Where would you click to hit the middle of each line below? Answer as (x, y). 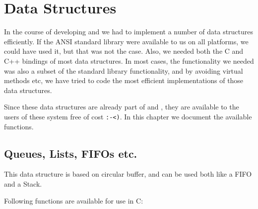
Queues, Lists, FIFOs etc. (71, 153)
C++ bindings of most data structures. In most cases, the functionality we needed (129, 60)
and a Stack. (23, 183)
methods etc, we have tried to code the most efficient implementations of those (124, 80)
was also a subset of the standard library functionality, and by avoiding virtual (124, 70)
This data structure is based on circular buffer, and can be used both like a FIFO (128, 174)
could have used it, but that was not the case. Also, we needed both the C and (124, 51)
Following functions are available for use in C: (74, 200)
